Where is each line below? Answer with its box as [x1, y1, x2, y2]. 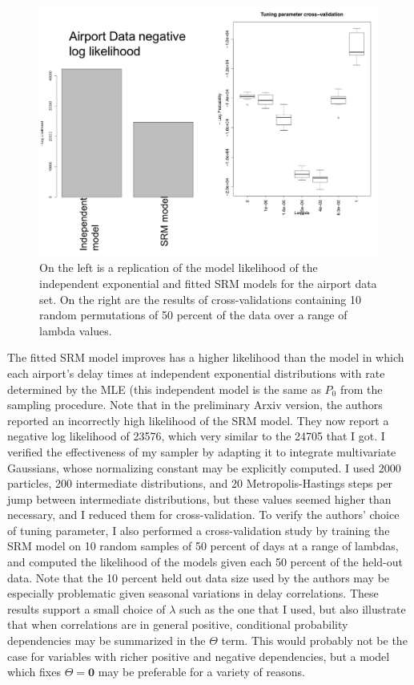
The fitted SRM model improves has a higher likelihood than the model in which [7, 349, 404, 366]
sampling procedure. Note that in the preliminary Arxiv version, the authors [7, 396, 383, 413]
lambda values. [39, 322, 112, 338]
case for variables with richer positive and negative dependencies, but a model [7, 647, 390, 664]
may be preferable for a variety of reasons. [98, 663, 305, 680]
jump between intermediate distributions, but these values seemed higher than [7, 490, 392, 507]
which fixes [7, 663, 61, 680]
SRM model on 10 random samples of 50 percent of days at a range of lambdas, [7, 537, 399, 554]
